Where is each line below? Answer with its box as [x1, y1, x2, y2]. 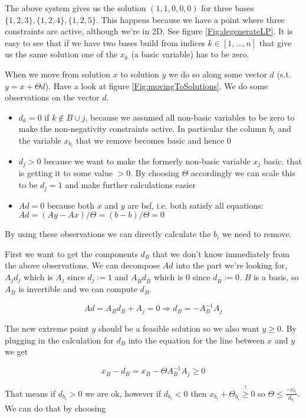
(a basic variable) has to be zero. [131, 48, 249, 60]
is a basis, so [253, 270, 299, 283]
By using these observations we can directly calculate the [5, 228, 211, 240]
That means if [5, 387, 56, 399]
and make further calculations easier [65, 179, 196, 191]
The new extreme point [5, 322, 89, 334]
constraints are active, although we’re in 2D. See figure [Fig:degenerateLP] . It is [5, 25, 293, 37]
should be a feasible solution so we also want [98, 322, 259, 334]
